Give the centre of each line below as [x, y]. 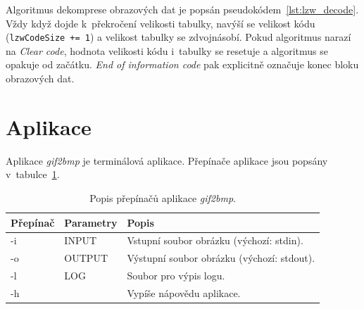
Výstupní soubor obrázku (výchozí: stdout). [221, 258]
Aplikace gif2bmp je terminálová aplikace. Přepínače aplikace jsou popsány [167, 160]
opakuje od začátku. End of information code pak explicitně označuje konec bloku [182, 64]
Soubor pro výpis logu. [176, 276]
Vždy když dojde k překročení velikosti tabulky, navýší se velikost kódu [161, 23]
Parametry [91, 222]
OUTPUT [86, 258]
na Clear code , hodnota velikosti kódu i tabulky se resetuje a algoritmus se [167, 50]
